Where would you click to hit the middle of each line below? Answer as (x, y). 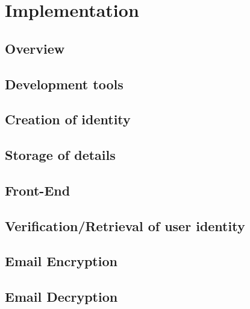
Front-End (38, 190)
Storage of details (60, 155)
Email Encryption (61, 261)
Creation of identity (68, 119)
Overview (35, 48)
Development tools (64, 84)
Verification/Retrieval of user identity (125, 225)
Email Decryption (61, 297)
